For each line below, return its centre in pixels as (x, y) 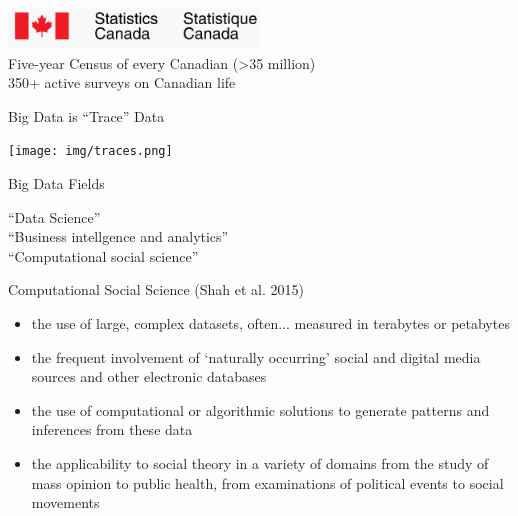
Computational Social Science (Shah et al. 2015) (156, 289)
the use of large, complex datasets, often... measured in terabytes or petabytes (270, 323)
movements (65, 502)
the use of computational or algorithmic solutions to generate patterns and (260, 409)
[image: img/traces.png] (90, 151)
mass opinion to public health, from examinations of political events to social (267, 482)
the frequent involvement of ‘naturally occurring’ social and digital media (256, 356)
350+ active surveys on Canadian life (122, 82)
